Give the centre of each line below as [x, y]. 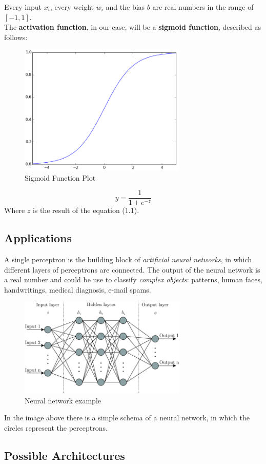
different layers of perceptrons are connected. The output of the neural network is [132, 269]
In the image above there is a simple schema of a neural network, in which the [127, 418]
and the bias [125, 7]
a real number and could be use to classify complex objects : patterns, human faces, [133, 279]
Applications [38, 238]
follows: [16, 37]
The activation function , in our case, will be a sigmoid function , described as [133, 27]
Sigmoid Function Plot [60, 177]
